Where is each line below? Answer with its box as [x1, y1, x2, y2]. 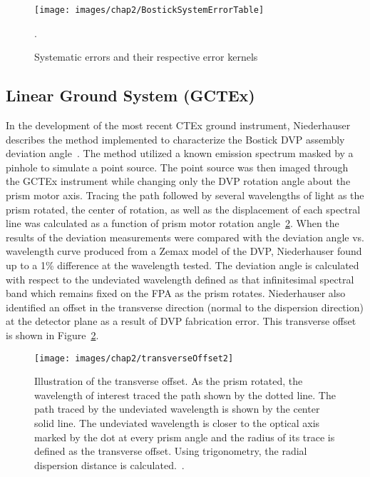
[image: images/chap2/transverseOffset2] [34, 353, 234, 363]
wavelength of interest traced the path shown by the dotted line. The [34, 387, 336, 402]
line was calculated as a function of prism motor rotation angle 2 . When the [6, 216, 339, 231]
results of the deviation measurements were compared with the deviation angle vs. [6, 229, 364, 244]
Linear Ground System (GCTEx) [6, 84, 255, 106]
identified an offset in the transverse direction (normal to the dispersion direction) [6, 299, 364, 314]
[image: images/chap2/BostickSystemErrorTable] [34, 5, 264, 15]
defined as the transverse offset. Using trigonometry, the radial [34, 443, 307, 458]
